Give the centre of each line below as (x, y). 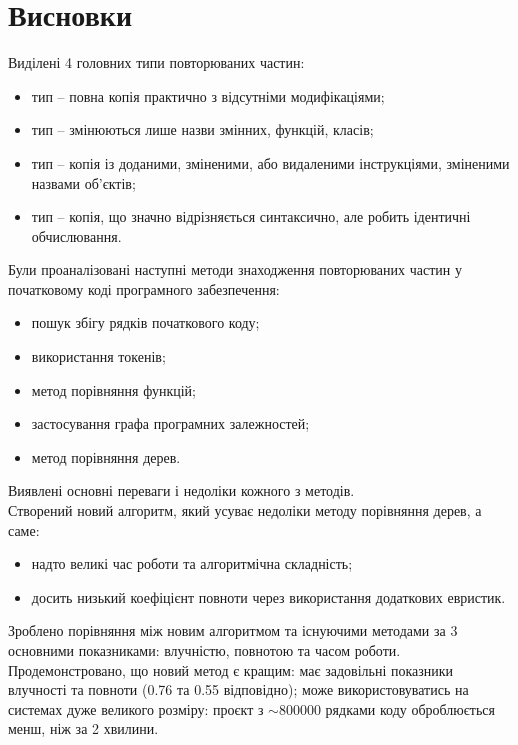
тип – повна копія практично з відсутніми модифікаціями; (208, 95)
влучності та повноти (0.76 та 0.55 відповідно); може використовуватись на (238, 689)
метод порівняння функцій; (113, 389)
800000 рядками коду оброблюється (386, 708)
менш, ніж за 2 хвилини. (83, 728)
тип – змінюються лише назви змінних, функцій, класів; (202, 129)
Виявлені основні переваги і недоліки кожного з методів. (181, 490)
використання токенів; (98, 356)
